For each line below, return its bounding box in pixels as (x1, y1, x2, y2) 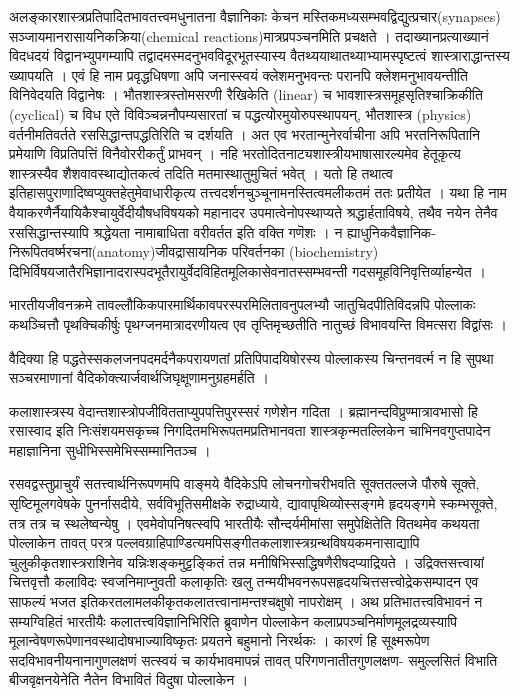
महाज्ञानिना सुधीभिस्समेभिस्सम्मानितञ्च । (9, 439, 211, 460)
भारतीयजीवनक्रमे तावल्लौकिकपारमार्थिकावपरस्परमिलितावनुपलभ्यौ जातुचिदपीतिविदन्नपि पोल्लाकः (9, 294, 476, 315)
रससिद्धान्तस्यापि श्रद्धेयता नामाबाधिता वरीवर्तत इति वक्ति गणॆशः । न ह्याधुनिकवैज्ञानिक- (9, 221, 437, 242)
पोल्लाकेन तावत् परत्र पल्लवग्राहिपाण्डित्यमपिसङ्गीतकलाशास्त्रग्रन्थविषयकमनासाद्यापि (9, 532, 420, 553)
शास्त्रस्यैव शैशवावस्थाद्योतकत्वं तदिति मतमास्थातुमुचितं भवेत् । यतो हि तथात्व (9, 162, 393, 183)
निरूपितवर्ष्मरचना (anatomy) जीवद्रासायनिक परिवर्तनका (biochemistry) (9, 241, 379, 262)
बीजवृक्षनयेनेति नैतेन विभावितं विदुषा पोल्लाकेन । (9, 669, 249, 690)
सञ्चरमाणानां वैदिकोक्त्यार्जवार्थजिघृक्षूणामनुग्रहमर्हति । (9, 367, 269, 388)
